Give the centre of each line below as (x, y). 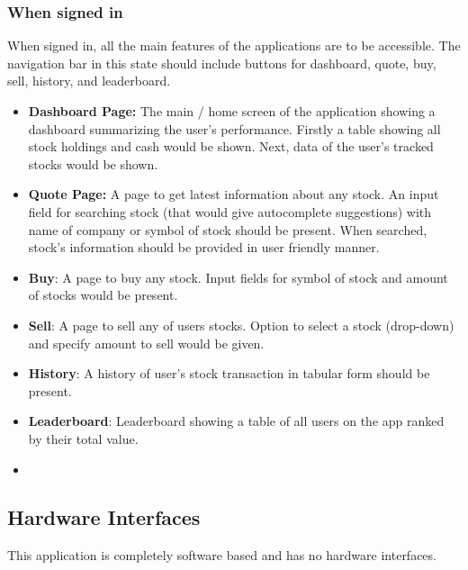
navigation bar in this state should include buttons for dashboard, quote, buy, (222, 63)
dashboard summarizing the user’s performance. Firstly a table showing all (234, 128)
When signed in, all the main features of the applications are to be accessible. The (234, 45)
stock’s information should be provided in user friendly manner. (204, 247)
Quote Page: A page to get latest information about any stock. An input (234, 194)
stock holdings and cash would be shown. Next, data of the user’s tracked (231, 146)
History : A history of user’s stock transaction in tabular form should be (229, 373)
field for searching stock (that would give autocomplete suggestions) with (230, 211)
